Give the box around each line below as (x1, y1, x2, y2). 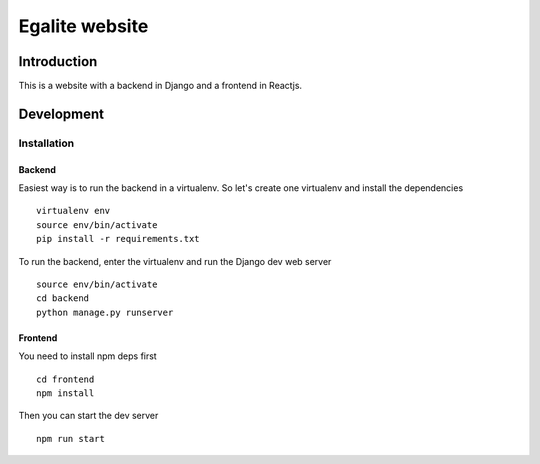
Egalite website (18, 15, 149, 37)
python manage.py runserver (36, 306, 174, 318)
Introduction (18, 53, 98, 70)
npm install (36, 387, 95, 399)
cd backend (36, 293, 90, 304)
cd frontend (36, 373, 95, 385)
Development (18, 105, 105, 122)
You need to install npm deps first (18, 350, 157, 362)
